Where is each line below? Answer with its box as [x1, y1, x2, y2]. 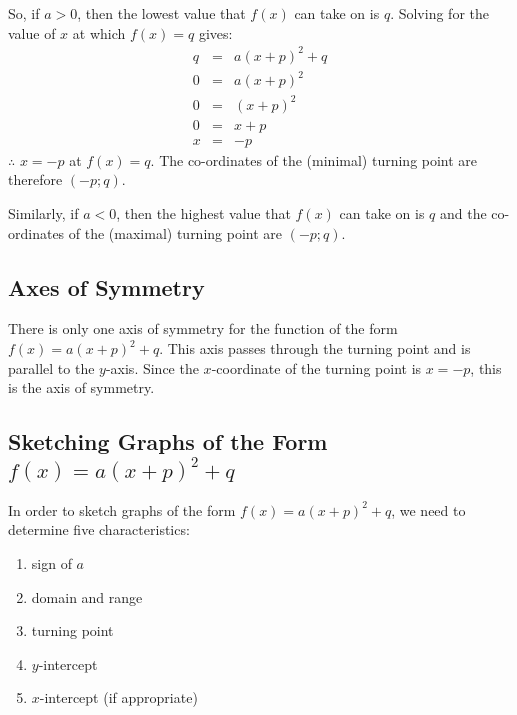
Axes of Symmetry [8, 271, 205, 302]
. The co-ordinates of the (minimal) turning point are [150, 149, 478, 170]
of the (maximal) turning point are [68, 222, 283, 243]
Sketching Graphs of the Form [8, 426, 328, 457]
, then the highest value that [116, 203, 291, 224]
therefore [8, 169, 63, 190]
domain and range [31, 586, 143, 607]
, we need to [391, 499, 466, 520]
